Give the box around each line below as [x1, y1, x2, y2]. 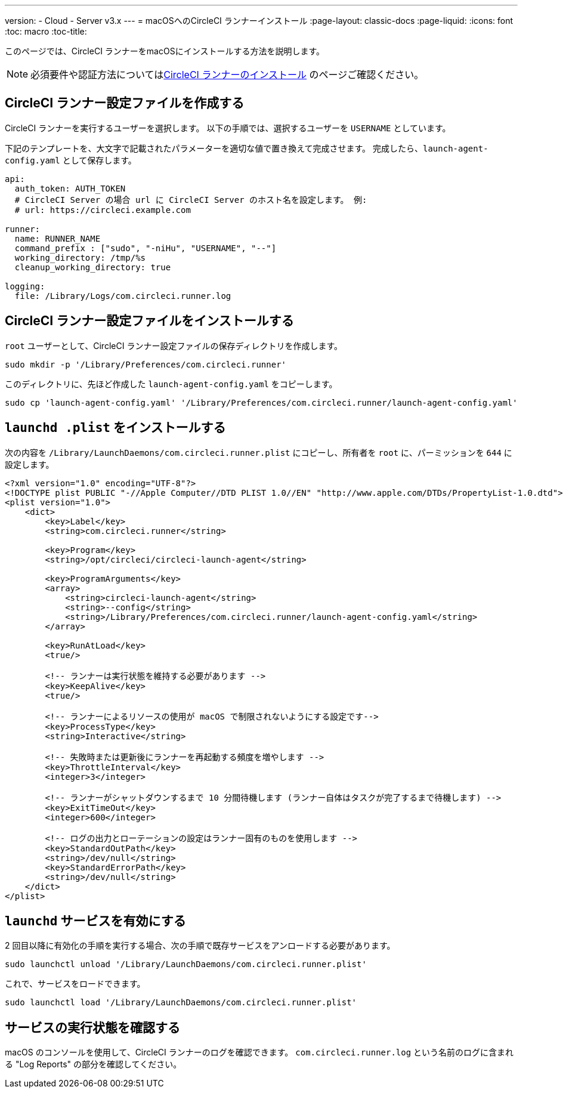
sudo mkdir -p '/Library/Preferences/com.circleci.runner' [5, 359, 287, 369]
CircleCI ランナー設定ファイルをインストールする [5, 313, 294, 329]
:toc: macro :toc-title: [5, 26, 87, 36]
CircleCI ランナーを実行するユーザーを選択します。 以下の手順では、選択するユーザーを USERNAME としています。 [5, 122, 451, 133]
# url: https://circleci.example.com [14, 205, 191, 215]
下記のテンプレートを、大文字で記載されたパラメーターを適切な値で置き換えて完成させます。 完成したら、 [5, 143, 423, 153]
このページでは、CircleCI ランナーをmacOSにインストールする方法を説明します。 [5, 46, 324, 56]
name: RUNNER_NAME [14, 233, 101, 243]
